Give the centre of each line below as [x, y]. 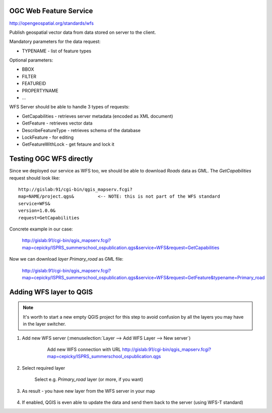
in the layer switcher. [45, 324]
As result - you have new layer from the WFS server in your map [89, 391]
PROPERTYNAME [40, 90]
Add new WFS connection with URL [84, 349]
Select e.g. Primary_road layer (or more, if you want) [89, 379]
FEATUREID [34, 84]
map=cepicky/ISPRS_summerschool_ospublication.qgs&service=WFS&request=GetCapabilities [121, 248]
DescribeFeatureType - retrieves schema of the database [81, 130]
